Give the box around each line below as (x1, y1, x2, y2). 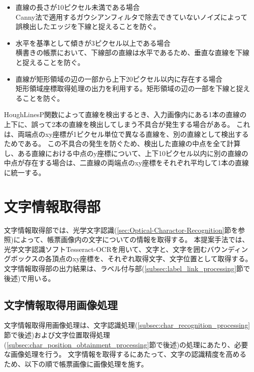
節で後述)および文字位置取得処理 (4, 329, 110, 340)
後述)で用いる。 (4, 273, 55, 283)
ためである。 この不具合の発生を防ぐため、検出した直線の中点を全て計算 (4, 138, 241, 149)
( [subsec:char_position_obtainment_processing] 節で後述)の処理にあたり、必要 (4, 339, 248, 349)
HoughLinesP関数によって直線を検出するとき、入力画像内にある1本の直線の (4, 109, 247, 120)
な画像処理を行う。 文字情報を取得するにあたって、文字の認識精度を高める (4, 349, 247, 359)
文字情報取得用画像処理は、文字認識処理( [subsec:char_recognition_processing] (4, 320, 250, 330)
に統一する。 (4, 167, 45, 177)
